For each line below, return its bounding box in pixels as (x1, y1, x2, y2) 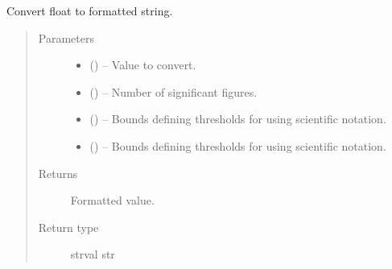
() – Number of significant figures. (89, 83, 258, 100)
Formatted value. (70, 192, 155, 209)
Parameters (38, 29, 94, 46)
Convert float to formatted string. (6, 2, 173, 19)
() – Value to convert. (89, 56, 196, 73)
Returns (38, 164, 78, 181)
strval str (70, 246, 115, 263)
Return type (38, 218, 99, 235)
